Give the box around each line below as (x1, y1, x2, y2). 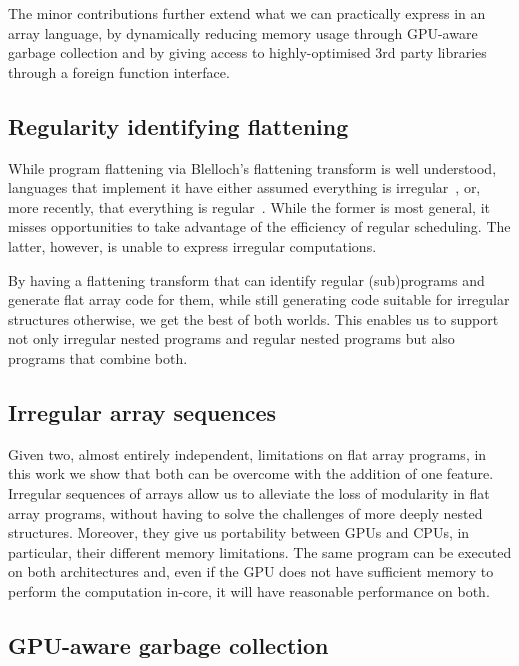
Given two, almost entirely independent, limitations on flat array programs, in (8, 443, 487, 464)
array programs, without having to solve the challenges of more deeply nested (8, 502, 483, 523)
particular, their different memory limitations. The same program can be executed (8, 541, 512, 562)
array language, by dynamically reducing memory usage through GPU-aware (8, 22, 478, 43)
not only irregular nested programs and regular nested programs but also (8, 328, 455, 349)
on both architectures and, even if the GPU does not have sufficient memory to (8, 561, 494, 582)
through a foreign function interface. (8, 61, 230, 82)
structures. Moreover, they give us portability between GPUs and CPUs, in (8, 522, 470, 543)
